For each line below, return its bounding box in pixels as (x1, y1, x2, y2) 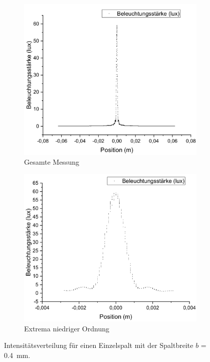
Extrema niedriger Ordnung (24, 323, 109, 333)
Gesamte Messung (24, 157, 79, 167)
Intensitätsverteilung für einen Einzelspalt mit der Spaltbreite (4, 340, 193, 350)
